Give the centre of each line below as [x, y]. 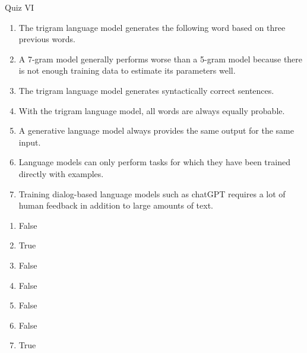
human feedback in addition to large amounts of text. [116, 205]
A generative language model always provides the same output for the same [156, 130]
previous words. [47, 39]
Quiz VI [19, 7]
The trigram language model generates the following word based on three [152, 27]
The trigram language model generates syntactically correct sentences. [146, 90]
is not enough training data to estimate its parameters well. [127, 70]
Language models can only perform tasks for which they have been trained [154, 162]
